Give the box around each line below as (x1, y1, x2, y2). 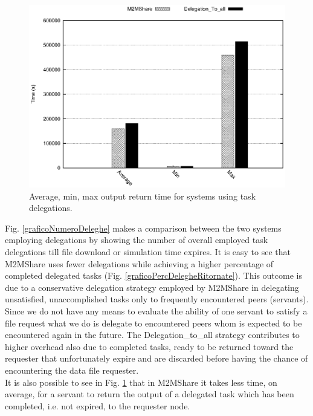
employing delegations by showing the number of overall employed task (5, 233, 268, 246)
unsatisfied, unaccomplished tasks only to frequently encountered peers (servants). (5, 293, 309, 305)
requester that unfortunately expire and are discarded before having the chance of (5, 352, 308, 365)
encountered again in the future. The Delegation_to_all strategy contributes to (5, 328, 300, 341)
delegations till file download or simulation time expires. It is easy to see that (5, 245, 291, 258)
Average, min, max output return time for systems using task (29, 189, 256, 202)
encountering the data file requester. (5, 364, 139, 377)
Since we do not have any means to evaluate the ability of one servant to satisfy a (5, 305, 308, 317)
